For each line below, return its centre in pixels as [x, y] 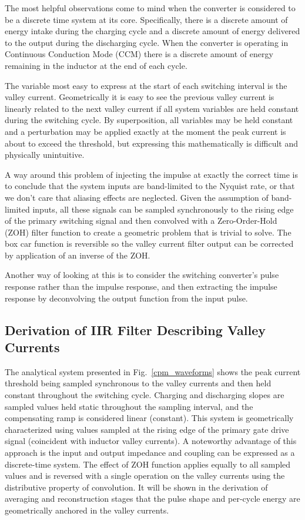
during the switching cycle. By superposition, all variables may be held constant [149, 120]
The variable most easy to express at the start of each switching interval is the [146, 85]
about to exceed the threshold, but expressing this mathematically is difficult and [152, 143]
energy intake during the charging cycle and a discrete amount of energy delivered [152, 31]
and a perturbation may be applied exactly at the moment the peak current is [145, 131]
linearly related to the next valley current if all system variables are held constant [152, 108]
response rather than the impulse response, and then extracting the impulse [141, 287]
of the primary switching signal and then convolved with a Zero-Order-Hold [141, 221]
